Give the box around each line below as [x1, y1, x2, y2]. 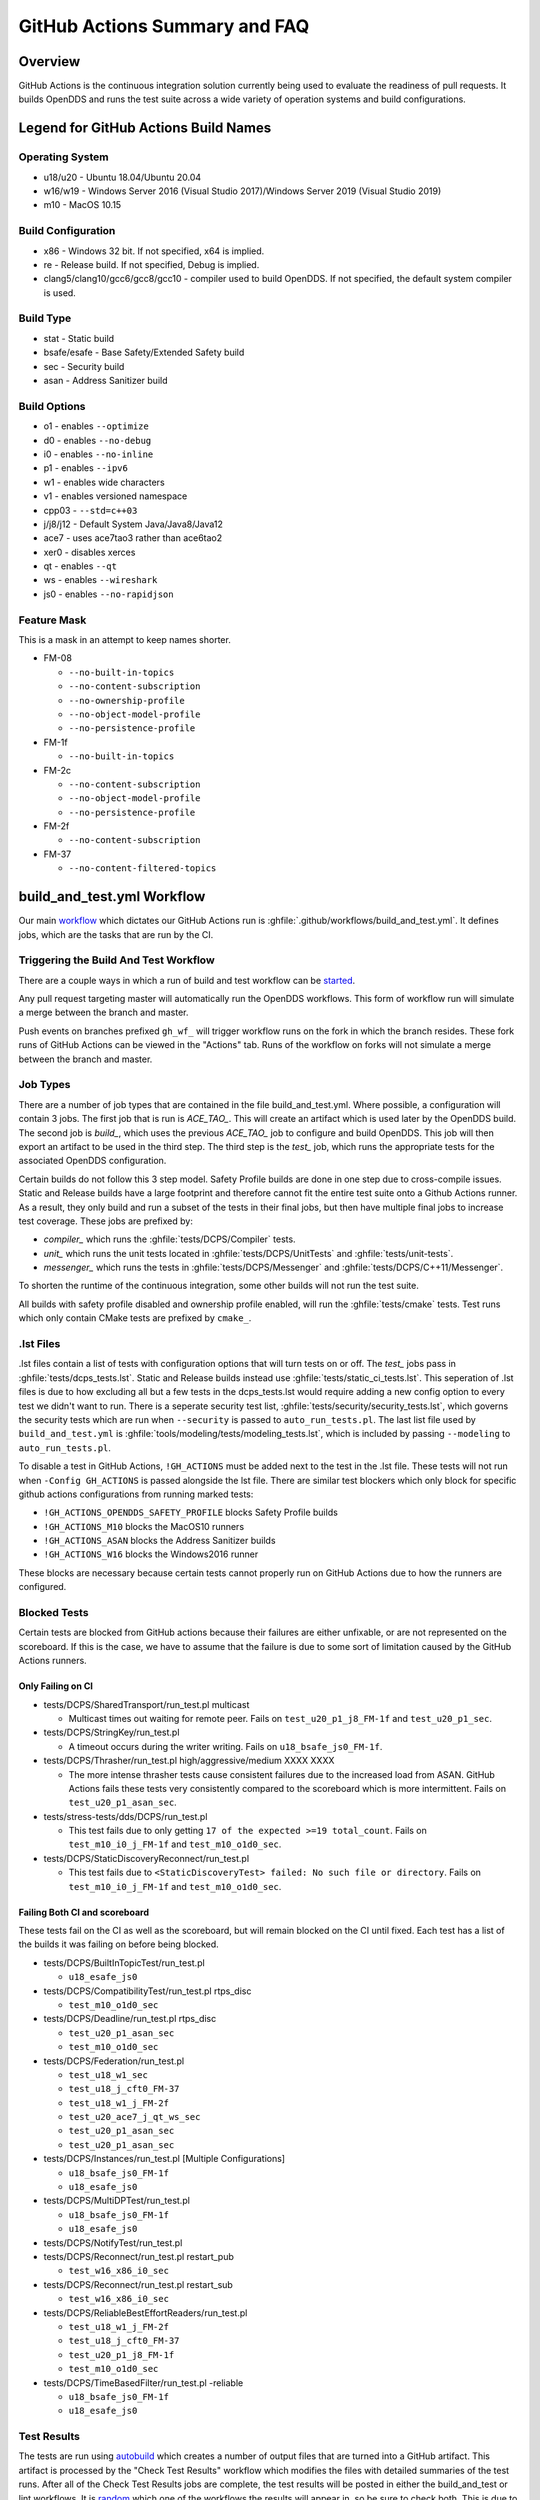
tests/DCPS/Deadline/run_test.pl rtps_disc [43, 2013, 217, 2025]
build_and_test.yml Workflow [18, 888, 206, 905]
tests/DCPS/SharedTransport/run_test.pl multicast [43, 1698, 250, 1710]
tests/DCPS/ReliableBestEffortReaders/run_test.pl [43, 2306, 248, 2319]
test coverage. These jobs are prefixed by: [18, 1215, 194, 1227]
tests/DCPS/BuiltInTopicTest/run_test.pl [43, 1956, 205, 1969]
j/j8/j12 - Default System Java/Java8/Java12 [43, 518, 224, 530]
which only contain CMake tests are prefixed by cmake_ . [18, 1312, 252, 1324]
